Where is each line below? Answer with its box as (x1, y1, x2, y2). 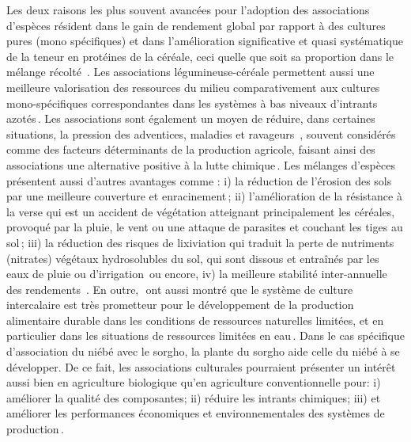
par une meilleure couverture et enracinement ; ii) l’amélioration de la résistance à (6, 188, 402, 204)
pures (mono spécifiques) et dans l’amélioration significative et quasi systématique (6, 32, 403, 49)
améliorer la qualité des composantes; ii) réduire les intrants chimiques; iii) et (6, 389, 381, 406)
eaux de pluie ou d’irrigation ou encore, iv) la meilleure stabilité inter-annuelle (6, 265, 387, 282)
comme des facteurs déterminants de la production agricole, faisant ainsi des (6, 141, 375, 158)
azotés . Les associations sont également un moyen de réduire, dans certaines (6, 110, 375, 127)
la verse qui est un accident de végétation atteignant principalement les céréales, (6, 203, 395, 219)
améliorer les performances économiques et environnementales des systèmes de (6, 405, 385, 421)
